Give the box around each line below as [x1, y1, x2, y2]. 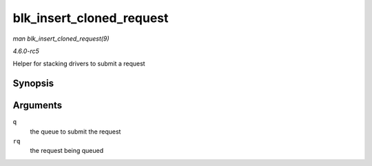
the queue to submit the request [30, 127, 121, 136]
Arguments [12, 100, 63, 112]
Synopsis [12, 78, 54, 90]
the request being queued [30, 147, 104, 155]
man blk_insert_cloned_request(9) [12, 34, 110, 43]
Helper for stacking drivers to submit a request [12, 59, 145, 68]
